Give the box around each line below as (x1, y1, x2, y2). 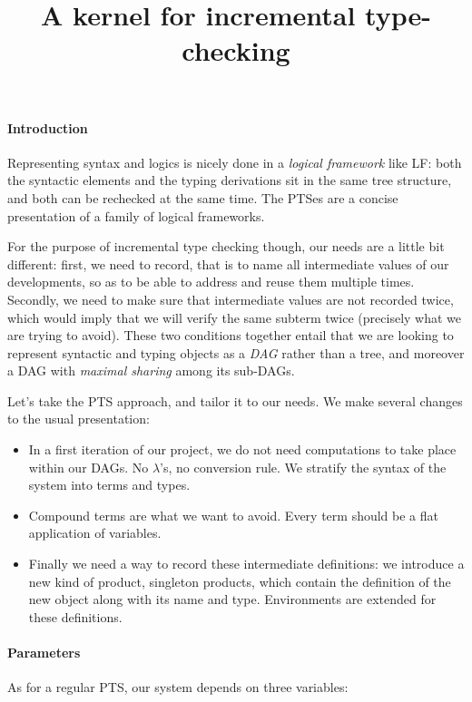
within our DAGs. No (28, 457, 149, 476)
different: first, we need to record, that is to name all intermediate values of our (7, 254, 449, 273)
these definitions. (28, 607, 123, 626)
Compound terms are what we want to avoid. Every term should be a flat (28, 505, 439, 524)
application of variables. (28, 523, 162, 542)
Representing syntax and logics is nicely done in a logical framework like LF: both (7, 152, 462, 171)
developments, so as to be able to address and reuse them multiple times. (7, 272, 415, 291)
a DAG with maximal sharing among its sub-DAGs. (7, 361, 295, 380)
